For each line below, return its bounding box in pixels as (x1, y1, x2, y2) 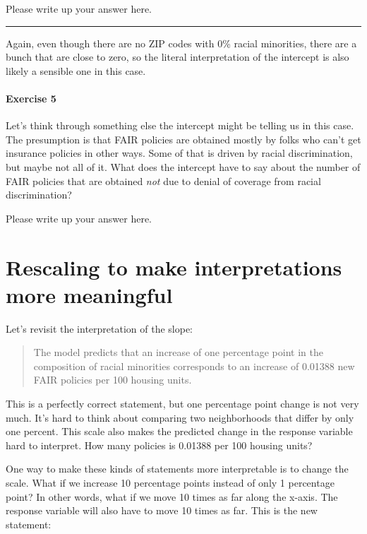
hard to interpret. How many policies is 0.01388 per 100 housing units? (6, 437, 313, 452)
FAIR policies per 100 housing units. (33, 372, 192, 387)
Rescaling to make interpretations (6, 252, 342, 281)
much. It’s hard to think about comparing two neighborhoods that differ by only (6, 410, 354, 425)
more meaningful (6, 280, 173, 309)
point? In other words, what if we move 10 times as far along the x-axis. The (6, 489, 338, 504)
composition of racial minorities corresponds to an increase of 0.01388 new (33, 358, 355, 373)
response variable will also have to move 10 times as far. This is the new (6, 503, 318, 518)
